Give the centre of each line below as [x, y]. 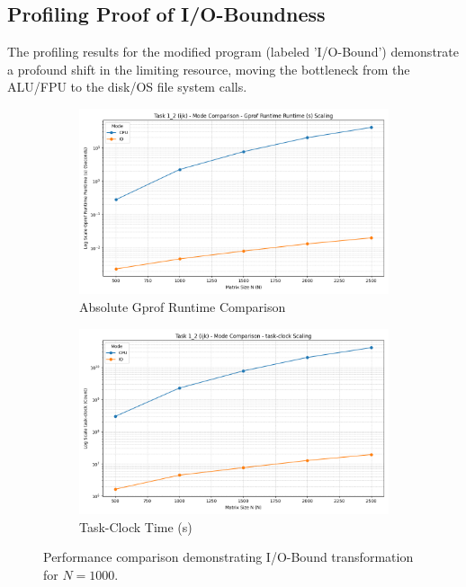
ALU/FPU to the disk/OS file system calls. [127, 87]
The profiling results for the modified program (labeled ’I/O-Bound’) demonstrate [233, 52]
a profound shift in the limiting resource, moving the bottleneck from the [209, 69]
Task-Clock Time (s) [136, 526]
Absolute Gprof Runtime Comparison [183, 306]
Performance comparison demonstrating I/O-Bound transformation [229, 557]
